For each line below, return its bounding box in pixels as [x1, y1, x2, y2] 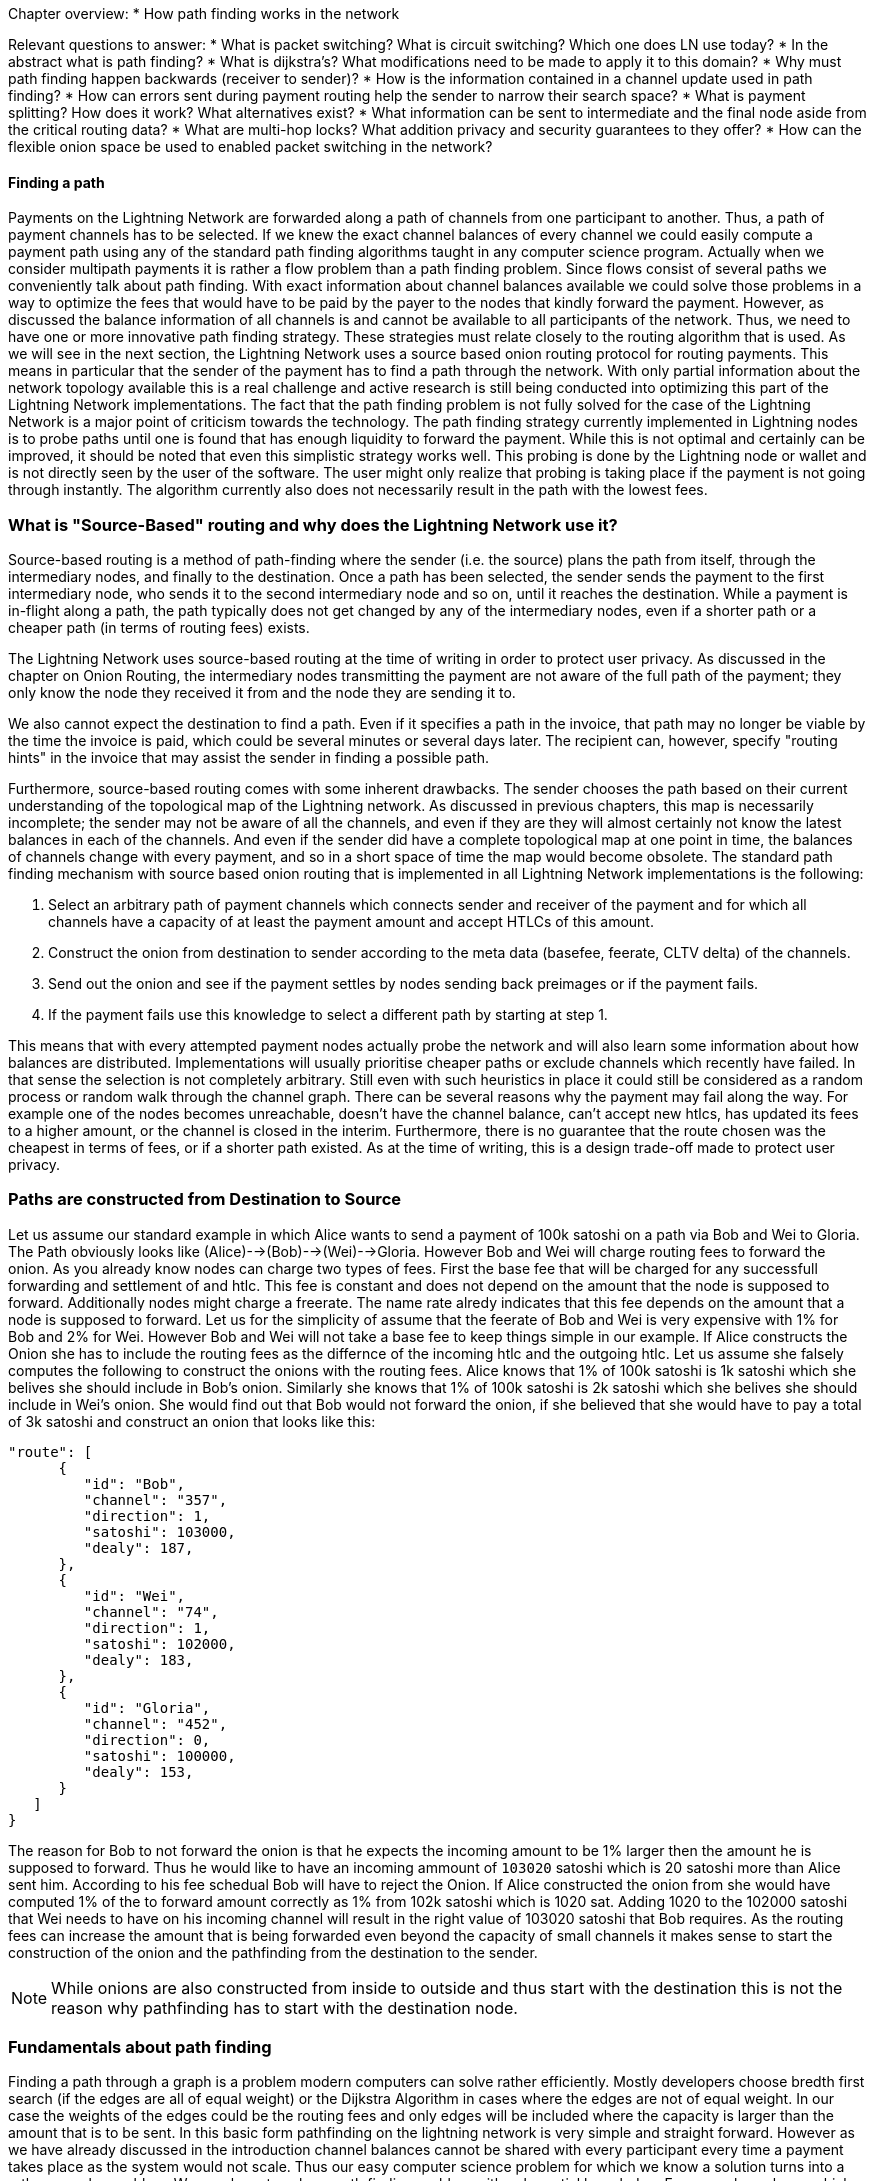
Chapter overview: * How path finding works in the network [8, 5, 400, 22]
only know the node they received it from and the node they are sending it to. [8, 683, 516, 701]
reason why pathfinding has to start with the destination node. [51, 1997, 518, 2018]
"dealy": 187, [83, 1539, 194, 1556]
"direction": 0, [83, 1731, 211, 1748]
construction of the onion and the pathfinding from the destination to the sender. [8, 1943, 538, 1961]
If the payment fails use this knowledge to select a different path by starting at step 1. [48, 1005, 608, 1023]
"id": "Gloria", [83, 1699, 211, 1716]
